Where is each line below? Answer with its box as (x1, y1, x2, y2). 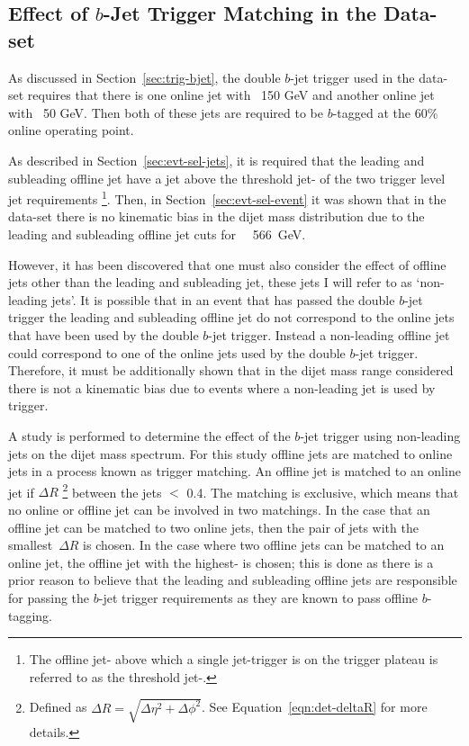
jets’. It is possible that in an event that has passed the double (51, 290, 395, 309)
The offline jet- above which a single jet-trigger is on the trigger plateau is (29, 650, 438, 669)
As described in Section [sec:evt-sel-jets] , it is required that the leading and (8, 150, 425, 169)
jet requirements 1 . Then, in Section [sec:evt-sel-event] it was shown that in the (8, 187, 446, 208)
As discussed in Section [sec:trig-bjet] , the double (8, 67, 281, 86)
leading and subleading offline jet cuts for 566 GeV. (8, 225, 306, 243)
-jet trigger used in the (290, 67, 415, 86)
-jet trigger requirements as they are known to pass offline (98, 588, 419, 607)
